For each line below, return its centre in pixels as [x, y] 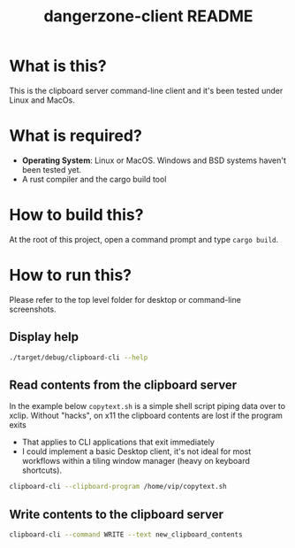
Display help [44, 337]
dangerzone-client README [148, 16]
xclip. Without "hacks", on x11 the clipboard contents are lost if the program [146, 416]
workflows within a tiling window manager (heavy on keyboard [136, 461]
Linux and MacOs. [42, 100]
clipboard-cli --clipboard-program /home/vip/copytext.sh [118, 487]
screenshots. [33, 309]
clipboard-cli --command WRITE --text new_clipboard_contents [126, 534]
